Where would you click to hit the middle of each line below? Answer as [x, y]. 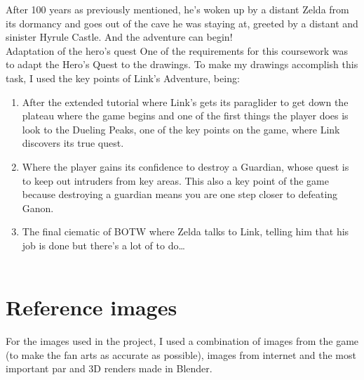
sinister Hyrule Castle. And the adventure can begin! [119, 37]
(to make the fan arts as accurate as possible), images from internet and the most [181, 354]
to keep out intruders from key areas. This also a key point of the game [175, 180]
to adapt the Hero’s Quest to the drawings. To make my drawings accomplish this [182, 64]
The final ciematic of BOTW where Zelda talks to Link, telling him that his [186, 231]
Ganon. [38, 208]
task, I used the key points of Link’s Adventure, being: [123, 78]
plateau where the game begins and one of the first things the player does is [185, 116]
